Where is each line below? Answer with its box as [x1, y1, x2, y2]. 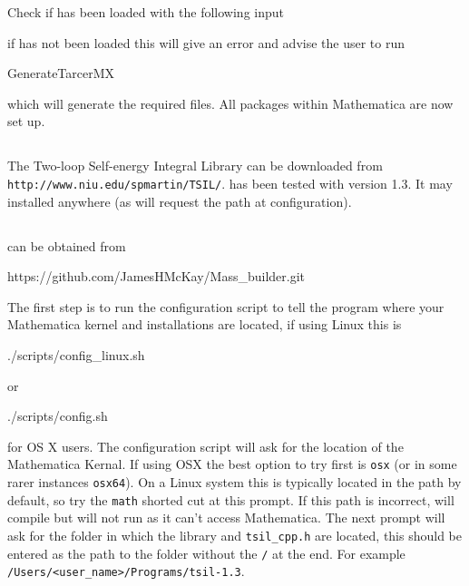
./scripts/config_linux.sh [7, 345, 145, 364]
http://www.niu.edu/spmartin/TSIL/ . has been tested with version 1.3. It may [7, 173, 453, 192]
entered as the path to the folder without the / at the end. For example [7, 543, 405, 562]
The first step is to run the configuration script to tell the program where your [7, 297, 445, 316]
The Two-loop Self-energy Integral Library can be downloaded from [7, 156, 383, 175]
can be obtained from [7, 236, 126, 255]
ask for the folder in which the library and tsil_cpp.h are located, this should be [7, 525, 463, 544]
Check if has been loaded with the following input [7, 3, 284, 21]
